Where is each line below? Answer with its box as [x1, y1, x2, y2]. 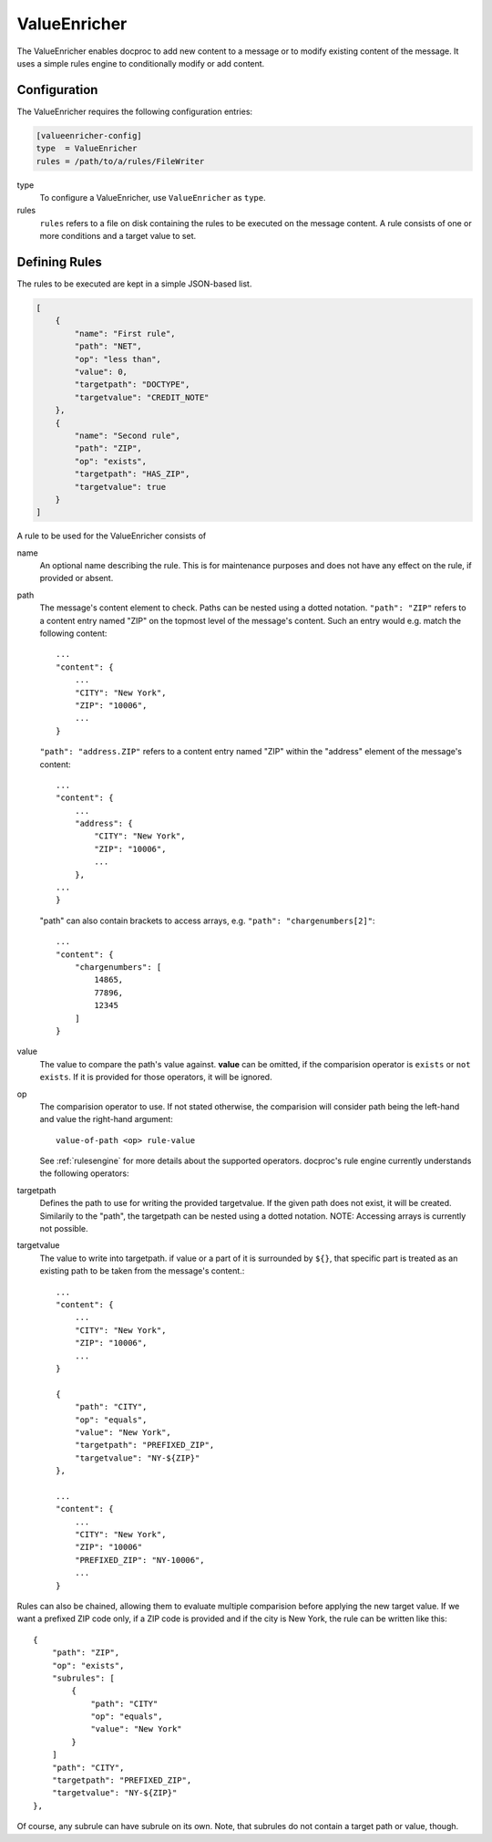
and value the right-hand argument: [39, 1114, 173, 1125]
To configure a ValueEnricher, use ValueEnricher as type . [39, 192, 266, 203]
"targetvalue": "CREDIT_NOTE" [74, 392, 210, 402]
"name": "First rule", [74, 328, 177, 338]
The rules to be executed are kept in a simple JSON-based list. [16, 278, 252, 289]
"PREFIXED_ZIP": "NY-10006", [74, 1555, 205, 1565]
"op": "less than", [74, 354, 161, 364]
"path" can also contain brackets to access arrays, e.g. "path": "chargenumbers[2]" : [39, 915, 375, 926]
